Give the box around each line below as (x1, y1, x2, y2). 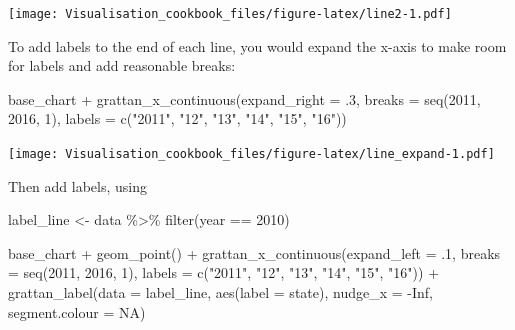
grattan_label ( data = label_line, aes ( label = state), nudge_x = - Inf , (8, 282, 433, 303)
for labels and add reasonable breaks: (8, 55, 236, 76)
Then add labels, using (8, 175, 148, 196)
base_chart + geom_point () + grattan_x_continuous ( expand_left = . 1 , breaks (8, 242, 501, 263)
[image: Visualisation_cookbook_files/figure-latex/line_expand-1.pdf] (8, 147, 495, 162)
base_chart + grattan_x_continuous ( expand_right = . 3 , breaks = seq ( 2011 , (8, 88, 481, 109)
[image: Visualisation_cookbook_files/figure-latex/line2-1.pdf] (8, 7, 452, 21)
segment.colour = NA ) (8, 301, 146, 322)
